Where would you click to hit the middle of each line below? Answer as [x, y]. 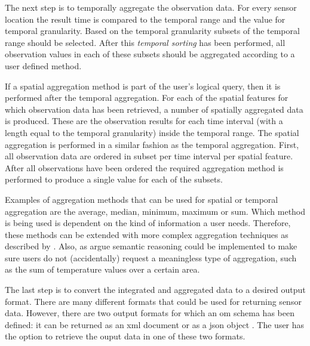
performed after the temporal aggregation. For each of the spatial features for [147, 98]
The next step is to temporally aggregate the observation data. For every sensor [151, 7]
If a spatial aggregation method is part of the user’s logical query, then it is [143, 86]
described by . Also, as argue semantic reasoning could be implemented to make [151, 246]
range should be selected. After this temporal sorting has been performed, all [145, 42]
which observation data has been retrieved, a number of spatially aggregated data [154, 109]
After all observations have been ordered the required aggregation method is [144, 167]
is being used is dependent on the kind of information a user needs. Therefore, [148, 223]
